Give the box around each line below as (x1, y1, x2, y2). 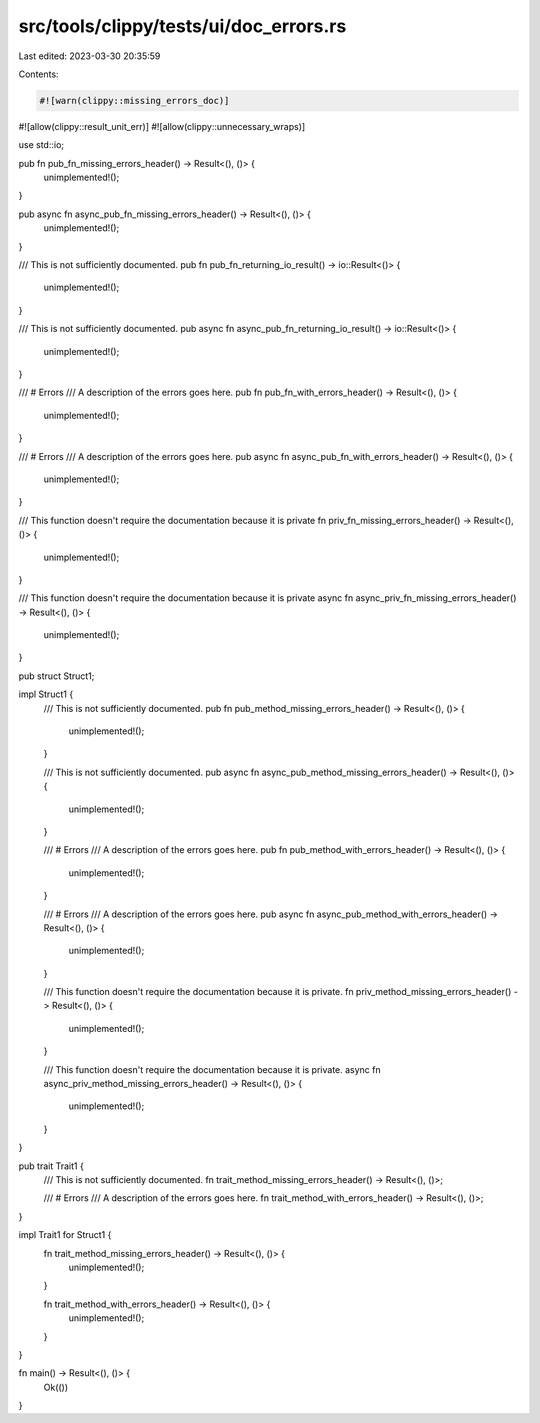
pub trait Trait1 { (18, 1160, 84, 1172)
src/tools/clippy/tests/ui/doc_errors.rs (18, 15, 347, 37)
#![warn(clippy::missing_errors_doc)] (39, 95, 230, 106)
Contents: (18, 68, 59, 80)
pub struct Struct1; (18, 670, 95, 682)
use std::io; (18, 139, 65, 151)
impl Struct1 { (18, 688, 74, 700)
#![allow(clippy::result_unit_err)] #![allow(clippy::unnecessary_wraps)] (18, 120, 306, 132)
